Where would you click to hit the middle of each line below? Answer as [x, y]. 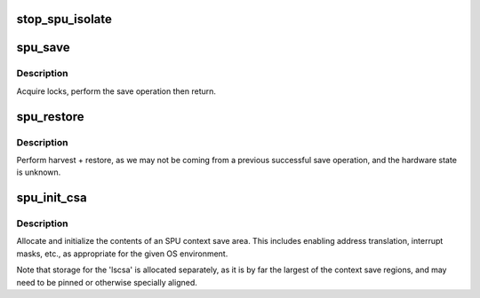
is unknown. [39, 172]
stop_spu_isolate [64, 19]
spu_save [43, 47]
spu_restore [50, 117]
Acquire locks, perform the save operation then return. [116, 91]
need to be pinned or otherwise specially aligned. [107, 282]
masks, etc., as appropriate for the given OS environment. [122, 254]
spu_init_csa [52, 198]
